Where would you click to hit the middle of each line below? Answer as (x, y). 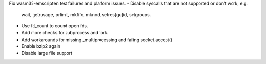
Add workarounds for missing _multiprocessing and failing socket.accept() (97, 40)
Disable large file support (47, 53)
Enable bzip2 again (41, 46)
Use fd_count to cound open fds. (55, 26)
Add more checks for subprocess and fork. (65, 33)
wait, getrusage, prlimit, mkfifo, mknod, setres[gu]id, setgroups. (86, 15)
